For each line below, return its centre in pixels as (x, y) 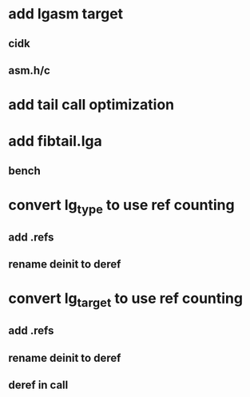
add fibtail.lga (55, 141)
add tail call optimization (91, 105)
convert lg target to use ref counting (126, 300)
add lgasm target (66, 14)
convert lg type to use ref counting (121, 206)
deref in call (38, 385)
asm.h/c (29, 70)
